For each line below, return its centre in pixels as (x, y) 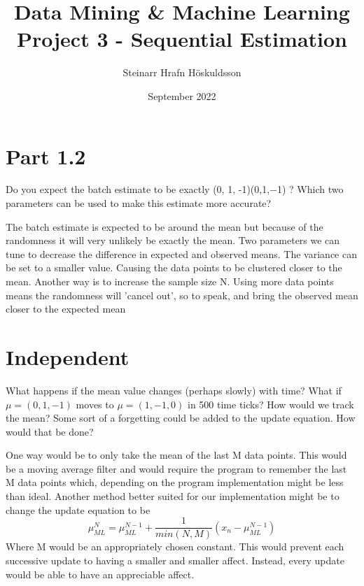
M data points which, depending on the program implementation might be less (175, 482)
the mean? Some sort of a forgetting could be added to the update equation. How (181, 418)
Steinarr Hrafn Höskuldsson (182, 72)
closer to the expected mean (66, 309)
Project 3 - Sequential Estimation (182, 39)
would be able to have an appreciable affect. (100, 574)
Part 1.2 (46, 156)
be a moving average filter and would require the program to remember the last (176, 468)
